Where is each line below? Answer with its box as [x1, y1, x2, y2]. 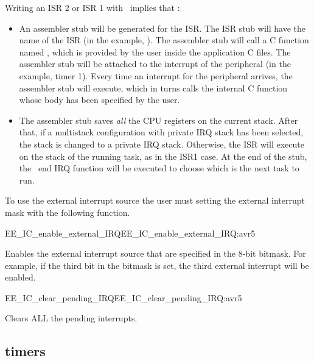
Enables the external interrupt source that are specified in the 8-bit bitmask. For [5, 247, 306, 260]
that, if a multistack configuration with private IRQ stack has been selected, [19, 126, 304, 138]
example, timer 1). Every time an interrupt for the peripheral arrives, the [19, 69, 293, 82]
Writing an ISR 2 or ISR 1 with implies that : [5, 1, 180, 13]
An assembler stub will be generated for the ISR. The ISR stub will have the [19, 21, 305, 34]
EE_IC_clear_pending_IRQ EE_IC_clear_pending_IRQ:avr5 [5, 291, 242, 304]
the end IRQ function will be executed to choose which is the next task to [19, 162, 299, 174]
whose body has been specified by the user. [19, 93, 180, 106]
